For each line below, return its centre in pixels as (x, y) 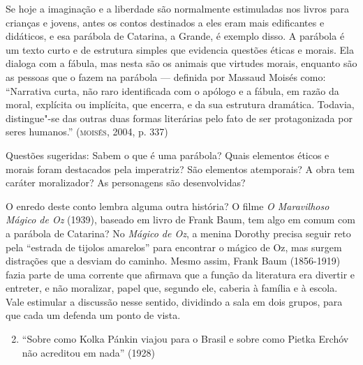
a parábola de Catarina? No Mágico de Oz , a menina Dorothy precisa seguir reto (178, 233)
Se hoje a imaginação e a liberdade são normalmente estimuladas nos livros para (178, 8)
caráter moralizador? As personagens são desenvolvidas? (126, 182)
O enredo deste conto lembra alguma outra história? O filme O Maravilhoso (168, 206)
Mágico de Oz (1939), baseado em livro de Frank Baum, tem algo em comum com (180, 219)
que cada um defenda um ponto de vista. (93, 315)
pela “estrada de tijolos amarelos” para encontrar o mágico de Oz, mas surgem (174, 247)
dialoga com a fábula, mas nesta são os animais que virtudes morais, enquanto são (181, 63)
